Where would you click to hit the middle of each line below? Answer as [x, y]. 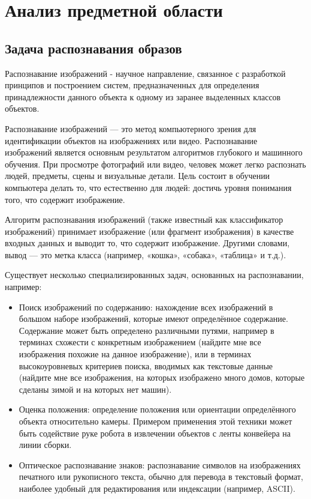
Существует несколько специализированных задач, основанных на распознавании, [154, 275]
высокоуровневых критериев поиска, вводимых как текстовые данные [146, 365]
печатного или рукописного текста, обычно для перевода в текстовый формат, [161, 476]
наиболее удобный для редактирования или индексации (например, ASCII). [157, 488]
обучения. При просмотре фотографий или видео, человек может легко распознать [155, 164]
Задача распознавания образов [93, 48]
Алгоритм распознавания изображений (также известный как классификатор [144, 219]
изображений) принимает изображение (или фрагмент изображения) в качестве [150, 231]
